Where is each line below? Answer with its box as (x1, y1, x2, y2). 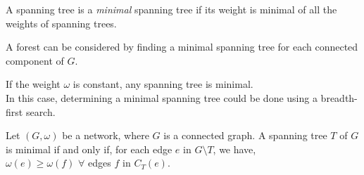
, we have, (213, 141, 256, 156)
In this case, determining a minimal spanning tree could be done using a (6, 90, 318, 105)
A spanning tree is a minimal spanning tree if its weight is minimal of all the (6, 2, 337, 16)
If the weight (6, 77, 61, 91)
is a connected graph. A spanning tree (163, 128, 327, 143)
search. (25, 104, 56, 119)
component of (6, 53, 64, 67)
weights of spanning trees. (6, 15, 117, 30)
